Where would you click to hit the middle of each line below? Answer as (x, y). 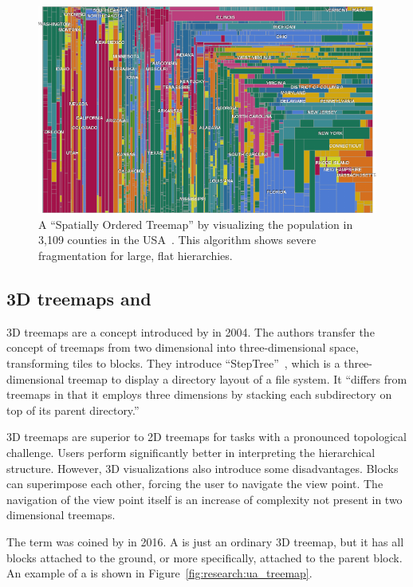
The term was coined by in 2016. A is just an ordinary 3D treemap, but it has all (205, 541)
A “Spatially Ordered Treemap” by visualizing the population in (196, 224)
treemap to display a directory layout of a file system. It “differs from (238, 378)
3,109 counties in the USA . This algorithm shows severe (177, 240)
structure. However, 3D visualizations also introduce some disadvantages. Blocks (203, 468)
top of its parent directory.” (73, 410)
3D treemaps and (79, 299)
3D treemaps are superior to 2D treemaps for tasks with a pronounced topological (206, 437)
